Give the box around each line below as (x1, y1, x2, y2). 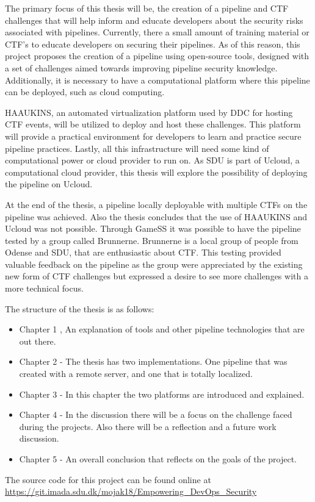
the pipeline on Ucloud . (5, 177, 93, 190)
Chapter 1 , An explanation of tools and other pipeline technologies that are (19, 323, 305, 335)
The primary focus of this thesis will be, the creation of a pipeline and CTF (5, 2, 289, 14)
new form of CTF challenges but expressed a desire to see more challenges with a (5, 270, 308, 282)
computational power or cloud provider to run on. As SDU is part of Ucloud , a (5, 154, 300, 167)
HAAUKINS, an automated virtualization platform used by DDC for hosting (5, 106, 293, 118)
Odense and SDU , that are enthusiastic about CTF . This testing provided (5, 246, 281, 259)
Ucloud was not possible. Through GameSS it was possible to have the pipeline (5, 222, 301, 235)
